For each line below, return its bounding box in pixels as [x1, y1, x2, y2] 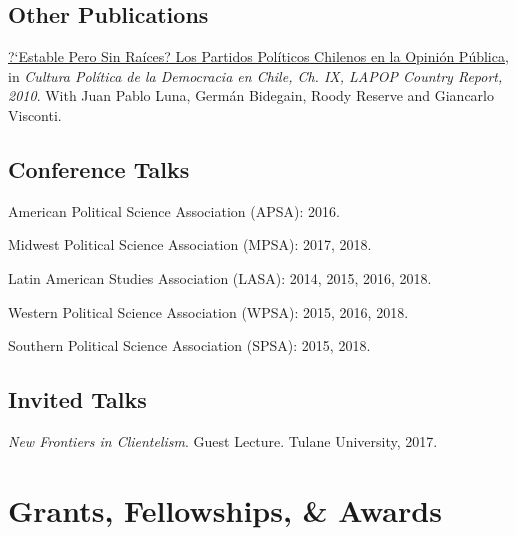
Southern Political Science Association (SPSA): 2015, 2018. [8, 335, 371, 356]
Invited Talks [8, 384, 147, 415]
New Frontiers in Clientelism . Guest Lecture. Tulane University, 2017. [8, 430, 438, 451]
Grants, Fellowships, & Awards [8, 489, 442, 530]
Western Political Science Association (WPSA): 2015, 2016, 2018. [8, 301, 409, 322]
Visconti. [8, 104, 62, 125]
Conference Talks [8, 153, 190, 184]
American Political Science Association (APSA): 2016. [8, 200, 340, 221]
